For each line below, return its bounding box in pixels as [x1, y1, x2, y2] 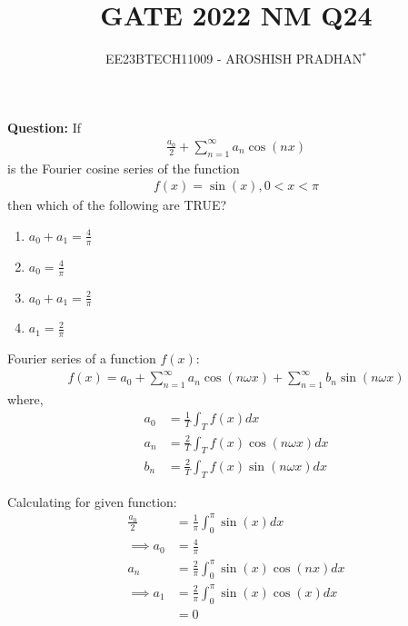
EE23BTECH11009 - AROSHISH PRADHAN [104, 49, 363, 68]
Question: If [7, 117, 81, 136]
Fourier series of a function [7, 349, 156, 368]
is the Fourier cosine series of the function [7, 158, 240, 177]
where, [7, 390, 44, 409]
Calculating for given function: [7, 492, 177, 511]
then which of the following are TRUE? [7, 195, 227, 214]
